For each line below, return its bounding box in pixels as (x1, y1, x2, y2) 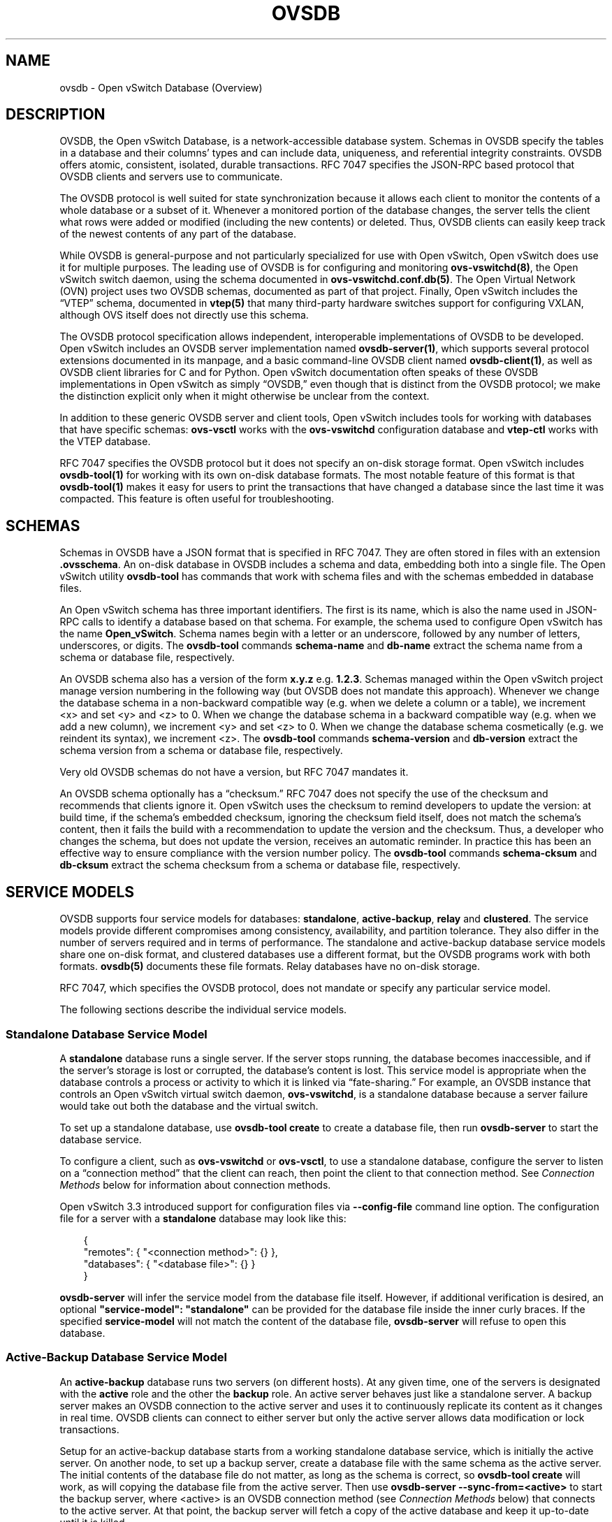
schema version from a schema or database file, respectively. (59, 744, 343, 757)
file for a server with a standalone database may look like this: (59, 1212, 347, 1224)
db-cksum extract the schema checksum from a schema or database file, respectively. (59, 859, 461, 871)
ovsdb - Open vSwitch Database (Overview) (59, 81, 263, 94)
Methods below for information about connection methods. (59, 1178, 331, 1191)
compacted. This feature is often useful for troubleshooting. (59, 493, 335, 505)
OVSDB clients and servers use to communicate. (59, 171, 283, 183)
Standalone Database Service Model (6, 1027, 207, 1041)
